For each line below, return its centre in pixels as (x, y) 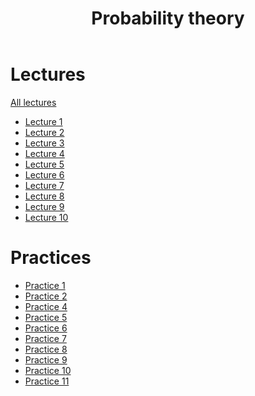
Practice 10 (48, 370)
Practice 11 (47, 381)
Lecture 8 (44, 196)
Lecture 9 (44, 206)
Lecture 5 (44, 164)
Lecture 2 (44, 132)
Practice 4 (46, 306)
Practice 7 (45, 338)
